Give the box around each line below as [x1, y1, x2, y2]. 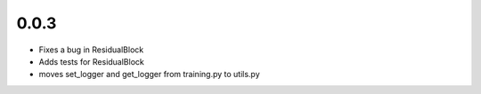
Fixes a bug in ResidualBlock [38, 44, 144, 55]
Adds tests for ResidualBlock [38, 56, 144, 67]
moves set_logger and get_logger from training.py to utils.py [38, 69, 260, 80]
